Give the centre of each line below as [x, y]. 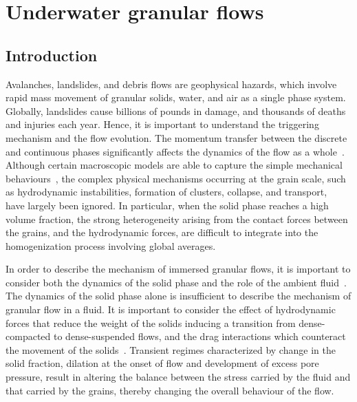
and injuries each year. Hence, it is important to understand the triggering [162, 124]
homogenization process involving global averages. [111, 245]
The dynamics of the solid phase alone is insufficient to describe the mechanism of [178, 296]
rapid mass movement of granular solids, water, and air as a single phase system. [176, 97]
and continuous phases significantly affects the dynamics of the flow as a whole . [175, 151]
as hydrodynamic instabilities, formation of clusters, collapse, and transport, [166, 192]
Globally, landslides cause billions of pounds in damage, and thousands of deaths [176, 110]
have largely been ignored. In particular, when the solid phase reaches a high [167, 205]
